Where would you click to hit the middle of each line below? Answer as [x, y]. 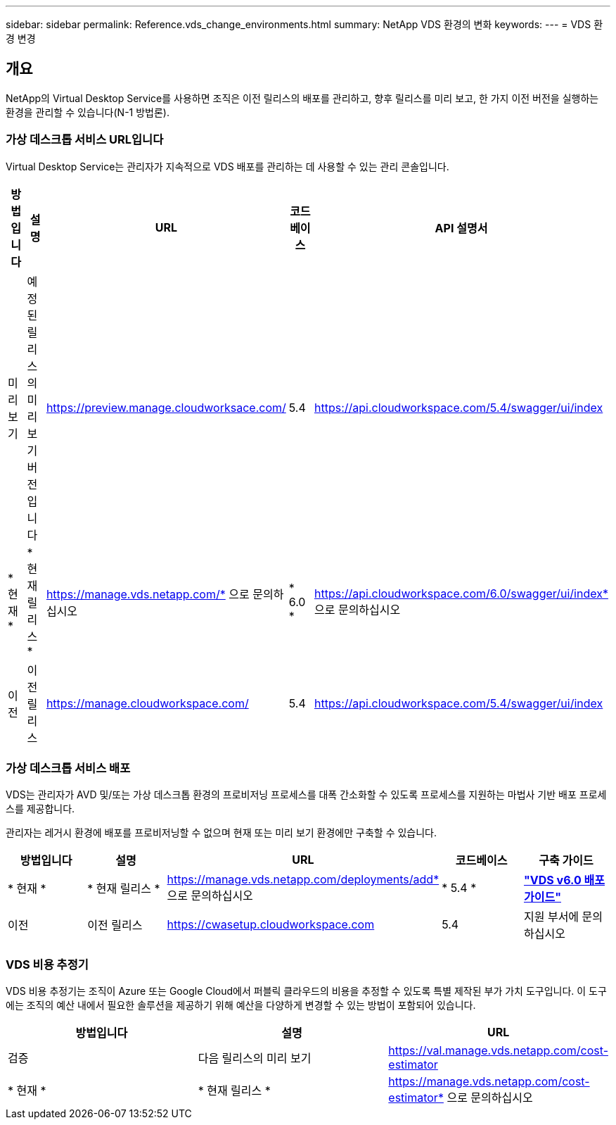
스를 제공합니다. [40, 809]
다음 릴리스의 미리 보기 [255, 1058]
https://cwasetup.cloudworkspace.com [271, 925]
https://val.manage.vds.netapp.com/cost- [498, 1051]
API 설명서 [461, 228]
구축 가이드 [566, 861]
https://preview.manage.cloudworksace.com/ [166, 407]
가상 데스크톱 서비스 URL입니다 [85, 140]
